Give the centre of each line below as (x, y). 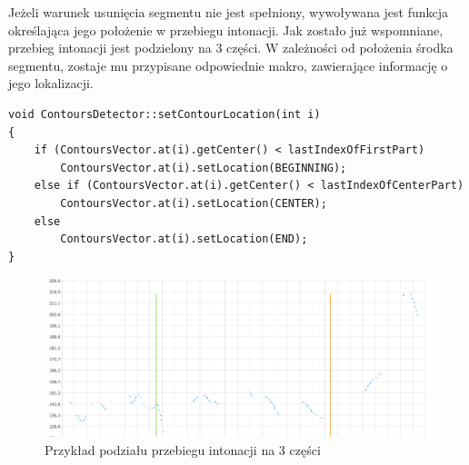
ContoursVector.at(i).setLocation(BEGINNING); (204, 168)
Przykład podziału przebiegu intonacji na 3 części (183, 449)
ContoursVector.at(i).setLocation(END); (184, 239)
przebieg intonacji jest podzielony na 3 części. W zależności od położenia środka (231, 48)
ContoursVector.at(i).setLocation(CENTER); (194, 203)
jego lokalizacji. (51, 83)
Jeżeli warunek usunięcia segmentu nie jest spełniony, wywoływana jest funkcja (229, 12)
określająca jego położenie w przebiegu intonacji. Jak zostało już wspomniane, (226, 30)
